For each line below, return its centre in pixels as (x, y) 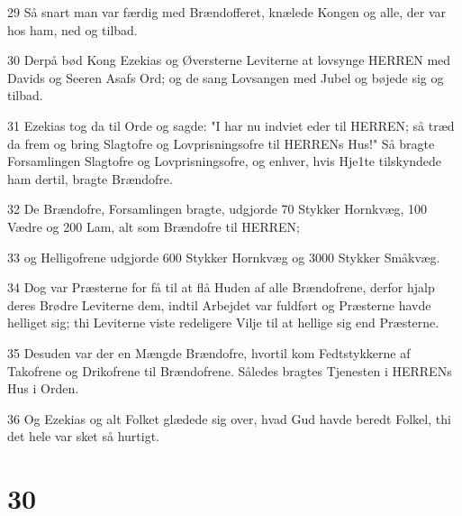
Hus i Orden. (43, 388)
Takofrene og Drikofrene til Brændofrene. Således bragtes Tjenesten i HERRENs (230, 370)
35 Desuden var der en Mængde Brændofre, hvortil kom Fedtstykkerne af (209, 352)
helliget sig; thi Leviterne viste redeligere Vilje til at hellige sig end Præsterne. (223, 322)
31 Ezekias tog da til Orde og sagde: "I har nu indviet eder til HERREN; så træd (231, 125)
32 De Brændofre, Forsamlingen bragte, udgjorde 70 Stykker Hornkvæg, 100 (217, 209)
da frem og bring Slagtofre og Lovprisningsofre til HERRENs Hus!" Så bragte (221, 143)
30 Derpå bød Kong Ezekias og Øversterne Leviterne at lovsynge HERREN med (229, 60)
